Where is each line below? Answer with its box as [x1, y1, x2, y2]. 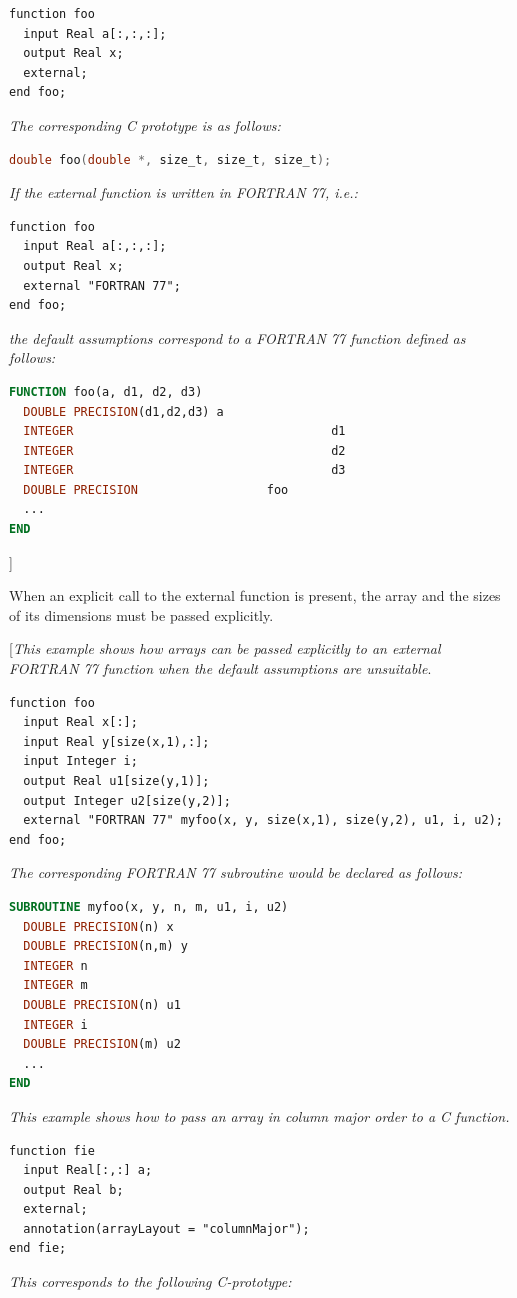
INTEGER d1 [23, 424, 346, 439]
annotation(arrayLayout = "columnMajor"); [23, 1221, 310, 1236]
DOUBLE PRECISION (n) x [23, 919, 174, 934]
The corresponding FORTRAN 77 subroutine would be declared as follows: [9, 862, 462, 883]
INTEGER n [23, 958, 88, 973]
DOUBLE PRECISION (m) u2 [23, 1037, 181, 1052]
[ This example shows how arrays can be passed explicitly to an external [9, 638, 441, 659]
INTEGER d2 [23, 443, 346, 458]
